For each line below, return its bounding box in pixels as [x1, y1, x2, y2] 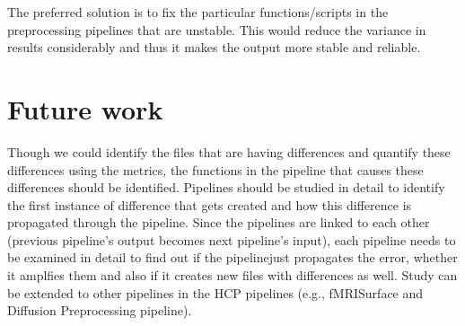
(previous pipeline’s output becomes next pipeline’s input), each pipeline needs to [7, 230, 456, 249]
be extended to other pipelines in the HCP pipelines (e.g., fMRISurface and [7, 283, 424, 302]
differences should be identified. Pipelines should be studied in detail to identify [7, 178, 445, 197]
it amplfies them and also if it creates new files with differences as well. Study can [7, 266, 458, 285]
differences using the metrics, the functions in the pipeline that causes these [7, 160, 424, 179]
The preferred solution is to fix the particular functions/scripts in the [7, 3, 389, 21]
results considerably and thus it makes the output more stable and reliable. [7, 38, 421, 57]
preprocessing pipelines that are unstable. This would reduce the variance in [7, 20, 426, 39]
